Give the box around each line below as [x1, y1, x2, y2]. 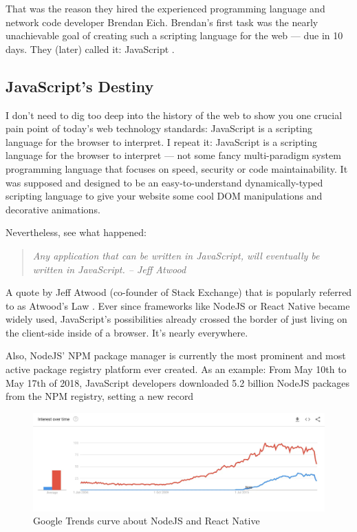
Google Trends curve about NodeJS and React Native [33, 513, 260, 528]
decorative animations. [6, 202, 100, 216]
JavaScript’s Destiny [6, 75, 154, 96]
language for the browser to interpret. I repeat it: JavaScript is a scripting [6, 134, 318, 149]
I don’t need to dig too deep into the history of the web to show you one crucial [6, 107, 343, 122]
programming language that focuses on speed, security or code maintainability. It [6, 161, 348, 175]
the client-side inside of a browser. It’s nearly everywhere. [6, 325, 248, 339]
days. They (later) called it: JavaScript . [6, 41, 175, 56]
